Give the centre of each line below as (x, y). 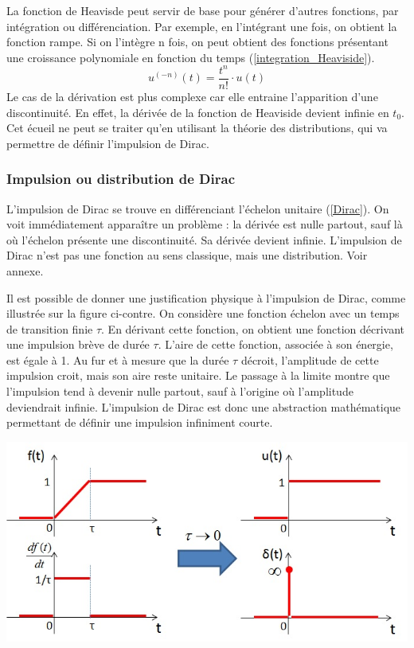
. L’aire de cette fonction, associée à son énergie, (275, 344)
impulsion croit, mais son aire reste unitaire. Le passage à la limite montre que (198, 375)
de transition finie (50, 328)
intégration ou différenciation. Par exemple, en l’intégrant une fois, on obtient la (202, 26)
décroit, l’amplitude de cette (310, 359)
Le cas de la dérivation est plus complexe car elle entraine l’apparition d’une (192, 96)
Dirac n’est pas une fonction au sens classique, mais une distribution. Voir (187, 255)
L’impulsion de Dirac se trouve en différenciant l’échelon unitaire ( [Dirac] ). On (198, 208)
